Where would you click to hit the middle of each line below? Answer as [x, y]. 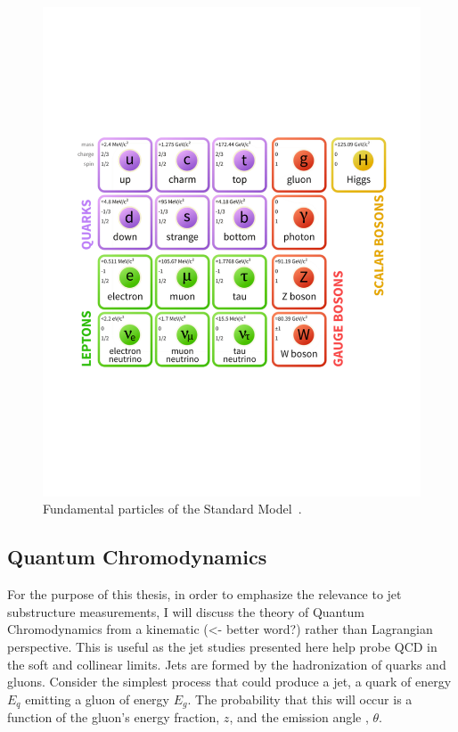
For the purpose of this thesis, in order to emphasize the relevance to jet [204, 594]
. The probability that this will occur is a [300, 699]
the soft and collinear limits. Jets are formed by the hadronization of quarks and [227, 664]
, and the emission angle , [299, 717]
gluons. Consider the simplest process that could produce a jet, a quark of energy [229, 682]
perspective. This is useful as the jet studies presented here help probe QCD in [222, 647]
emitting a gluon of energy [97, 699]
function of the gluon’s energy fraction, [114, 717]
